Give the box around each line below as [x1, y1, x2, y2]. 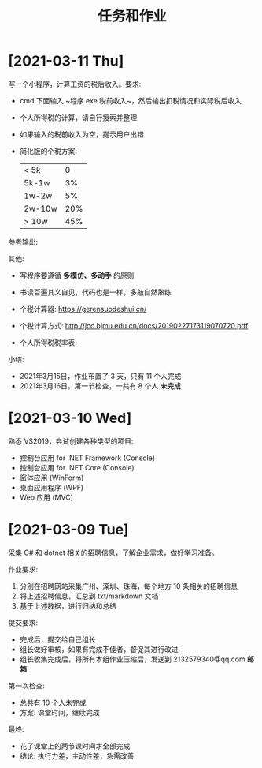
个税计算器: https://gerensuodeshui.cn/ [19, 304, 147, 313]
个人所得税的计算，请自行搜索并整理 [19, 112, 138, 122]
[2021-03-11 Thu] [8, 52, 124, 70]
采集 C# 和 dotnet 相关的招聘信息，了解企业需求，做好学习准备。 [8, 548, 219, 557]
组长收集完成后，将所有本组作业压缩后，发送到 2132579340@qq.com [19, 654, 245, 664]
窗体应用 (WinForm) [19, 473, 84, 482]
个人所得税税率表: [19, 337, 77, 347]
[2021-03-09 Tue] [8, 521, 129, 539]
